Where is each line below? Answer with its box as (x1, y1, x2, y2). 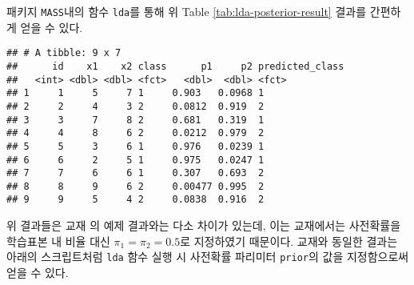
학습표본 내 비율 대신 (6, 232, 110, 249)
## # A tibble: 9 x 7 (6, 47, 121, 59)
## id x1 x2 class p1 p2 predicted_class (6, 60, 344, 72)
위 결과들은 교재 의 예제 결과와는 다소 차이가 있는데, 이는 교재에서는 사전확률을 (6, 217, 401, 234)
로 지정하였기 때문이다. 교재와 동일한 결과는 (180, 232, 398, 249)
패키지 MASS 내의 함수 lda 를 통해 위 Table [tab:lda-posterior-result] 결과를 (6, 3, 367, 19)
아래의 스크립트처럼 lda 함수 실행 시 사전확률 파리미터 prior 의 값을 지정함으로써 (6, 248, 409, 265)
